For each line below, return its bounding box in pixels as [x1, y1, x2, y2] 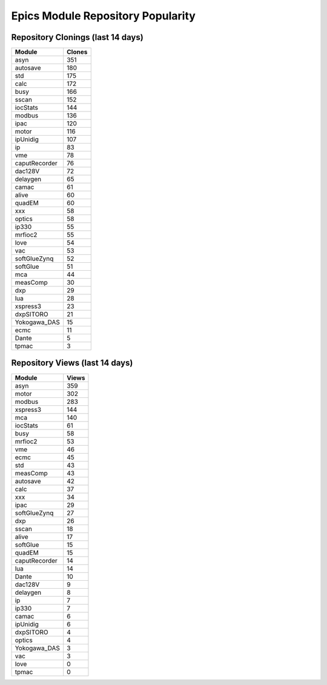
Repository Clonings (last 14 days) [11, 32, 144, 42]
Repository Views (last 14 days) [11, 358, 133, 368]
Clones [67, 48, 88, 56]
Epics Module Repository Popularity [11, 9, 196, 22]
